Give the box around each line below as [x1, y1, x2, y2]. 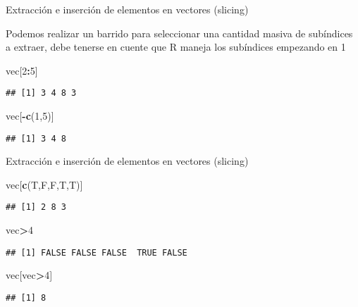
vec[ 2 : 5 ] [6, 63, 38, 77]
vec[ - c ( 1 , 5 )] [6, 108, 54, 123]
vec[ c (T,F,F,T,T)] [6, 177, 83, 192]
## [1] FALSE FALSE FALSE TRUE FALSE [6, 247, 187, 258]
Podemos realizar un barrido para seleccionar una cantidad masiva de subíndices [6, 25, 353, 40]
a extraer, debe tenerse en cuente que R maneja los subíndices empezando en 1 [6, 39, 346, 54]
